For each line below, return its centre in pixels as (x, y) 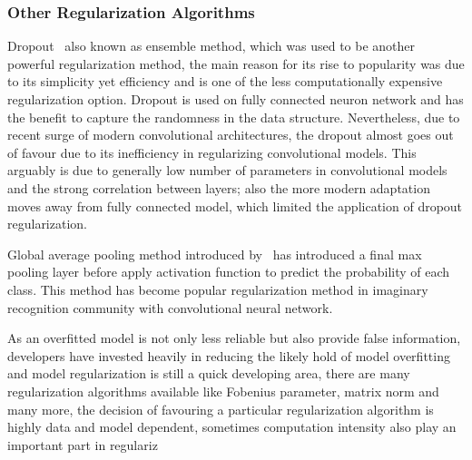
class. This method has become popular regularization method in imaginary (218, 289)
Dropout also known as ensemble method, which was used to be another (211, 46)
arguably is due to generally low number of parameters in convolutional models (227, 170)
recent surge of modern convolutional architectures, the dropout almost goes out (231, 135)
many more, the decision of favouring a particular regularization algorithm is (221, 409)
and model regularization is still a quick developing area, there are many (209, 373)
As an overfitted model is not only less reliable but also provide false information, (234, 338)
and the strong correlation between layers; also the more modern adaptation (219, 187)
